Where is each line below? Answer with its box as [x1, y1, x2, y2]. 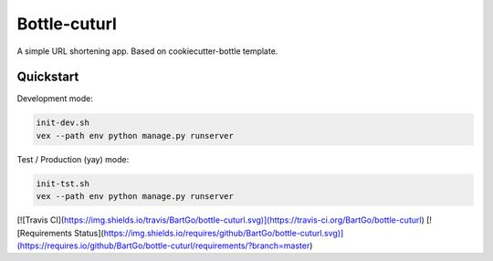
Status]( [73, 227, 104, 238]
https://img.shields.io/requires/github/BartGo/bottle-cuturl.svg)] [103, 227, 344, 238]
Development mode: [16, 93, 93, 104]
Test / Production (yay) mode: [16, 153, 130, 164]
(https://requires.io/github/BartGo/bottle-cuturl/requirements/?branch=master [16, 240, 310, 251]
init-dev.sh [36, 118, 90, 128]
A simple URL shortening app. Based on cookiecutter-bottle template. [16, 46, 278, 57]
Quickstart [16, 69, 79, 85]
